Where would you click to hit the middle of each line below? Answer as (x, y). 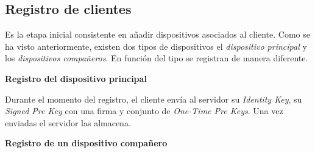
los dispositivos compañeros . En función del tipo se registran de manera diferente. (157, 58)
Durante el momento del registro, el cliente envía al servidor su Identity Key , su (154, 99)
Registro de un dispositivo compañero (86, 143)
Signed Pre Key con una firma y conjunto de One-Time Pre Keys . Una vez (144, 111)
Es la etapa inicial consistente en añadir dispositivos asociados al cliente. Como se (157, 34)
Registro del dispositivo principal (76, 78)
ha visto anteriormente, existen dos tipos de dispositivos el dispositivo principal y (156, 46)
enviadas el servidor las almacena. (68, 122)
